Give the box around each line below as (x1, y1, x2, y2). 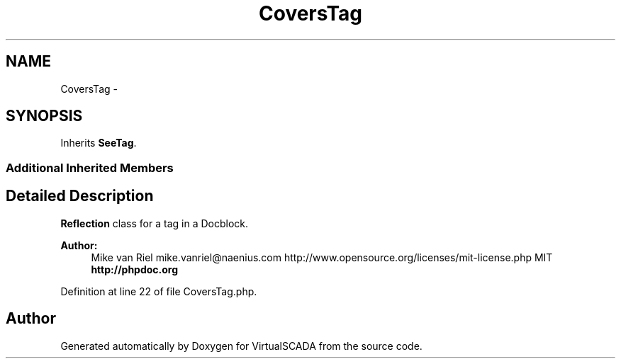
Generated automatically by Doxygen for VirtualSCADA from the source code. (60, 339, 423, 352)
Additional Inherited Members (6, 160, 174, 175)
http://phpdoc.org (91, 263, 179, 275)
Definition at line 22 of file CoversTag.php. (60, 285, 257, 297)
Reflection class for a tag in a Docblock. (60, 217, 248, 229)
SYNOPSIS (6, 107, 83, 125)
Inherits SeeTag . (60, 137, 137, 149)
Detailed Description (6, 187, 154, 205)
